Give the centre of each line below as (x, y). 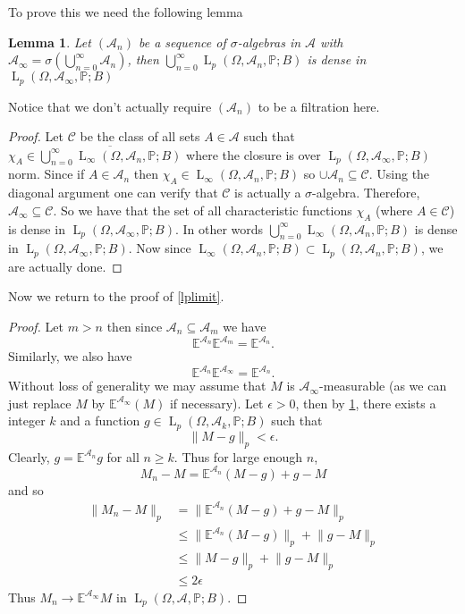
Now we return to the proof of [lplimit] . (116, 296)
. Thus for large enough (238, 456)
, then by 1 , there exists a (366, 403)
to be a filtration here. (319, 106)
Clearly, (29, 456)
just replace (40, 403)
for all (123, 456)
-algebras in (269, 42)
